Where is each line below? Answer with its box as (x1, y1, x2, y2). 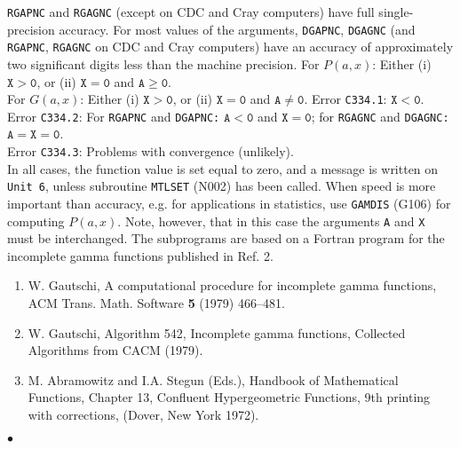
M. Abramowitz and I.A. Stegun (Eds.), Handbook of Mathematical (28, 370, 399, 389)
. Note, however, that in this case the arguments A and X (117, 211, 425, 230)
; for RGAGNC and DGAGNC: (311, 106, 449, 125)
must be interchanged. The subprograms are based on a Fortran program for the (7, 229, 445, 248)
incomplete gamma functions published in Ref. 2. (7, 246, 274, 264)
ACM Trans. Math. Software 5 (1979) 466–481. (28, 294, 285, 312)
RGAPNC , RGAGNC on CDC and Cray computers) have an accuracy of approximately (7, 37, 454, 56)
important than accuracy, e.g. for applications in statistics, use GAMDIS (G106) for (7, 193, 451, 212)
